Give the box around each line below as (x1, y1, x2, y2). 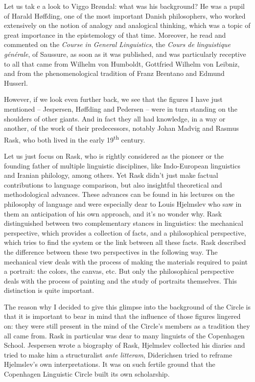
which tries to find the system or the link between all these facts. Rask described (4, 237, 246, 247)
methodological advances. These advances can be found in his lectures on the (4, 189, 235, 199)
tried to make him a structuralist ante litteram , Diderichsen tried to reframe (4, 349, 232, 359)
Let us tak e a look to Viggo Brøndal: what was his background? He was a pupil (4, 1, 245, 11)
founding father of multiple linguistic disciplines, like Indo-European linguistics (4, 160, 240, 170)
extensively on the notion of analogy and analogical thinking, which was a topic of (4, 20, 251, 30)
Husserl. (4, 77, 28, 88)
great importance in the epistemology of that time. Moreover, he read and (4, 29, 226, 40)
